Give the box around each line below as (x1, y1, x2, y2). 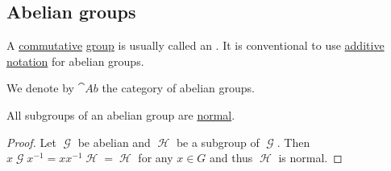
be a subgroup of (176, 133, 260, 150)
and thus (210, 149, 253, 166)
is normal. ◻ (278, 149, 343, 166)
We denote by (6, 79, 74, 96)
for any (138, 149, 173, 166)
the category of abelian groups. (102, 79, 255, 96)
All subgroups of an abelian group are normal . (6, 106, 235, 123)
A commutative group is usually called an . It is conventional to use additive (6, 37, 385, 54)
